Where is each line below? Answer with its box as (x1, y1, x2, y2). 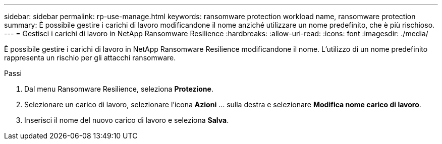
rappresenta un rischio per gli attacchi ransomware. (4, 53, 176, 62)
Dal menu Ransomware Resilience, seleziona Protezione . (24, 85, 213, 93)
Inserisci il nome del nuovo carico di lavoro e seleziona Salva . (24, 116, 229, 124)
